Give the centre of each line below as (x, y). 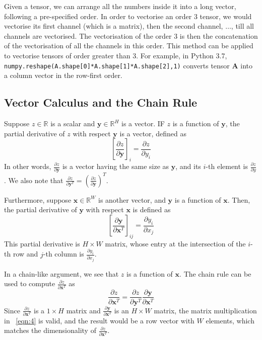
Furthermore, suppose (38, 199)
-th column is (63, 254)
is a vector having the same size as (116, 166)
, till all (242, 26)
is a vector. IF (143, 123)
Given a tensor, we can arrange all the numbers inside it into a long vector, (120, 6)
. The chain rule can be (215, 273)
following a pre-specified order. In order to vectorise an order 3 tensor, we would (128, 16)
